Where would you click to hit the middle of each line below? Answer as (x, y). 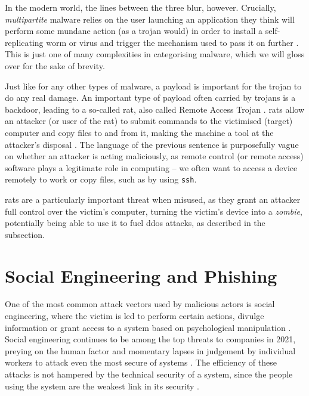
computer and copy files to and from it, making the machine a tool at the (139, 132)
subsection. (25, 234)
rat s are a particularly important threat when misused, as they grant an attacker (153, 199)
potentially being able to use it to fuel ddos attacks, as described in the (135, 223)
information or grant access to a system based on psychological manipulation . (148, 327)
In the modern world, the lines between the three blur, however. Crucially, (140, 7)
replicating (24, 42)
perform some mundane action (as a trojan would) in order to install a (134, 31)
